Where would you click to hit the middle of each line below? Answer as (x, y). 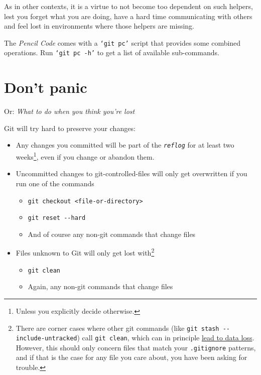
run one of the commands (55, 183)
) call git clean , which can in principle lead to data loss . (166, 338)
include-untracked (46, 339)
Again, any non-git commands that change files (100, 286)
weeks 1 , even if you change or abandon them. (85, 156)
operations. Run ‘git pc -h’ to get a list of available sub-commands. (112, 52)
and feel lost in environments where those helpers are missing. (99, 26)
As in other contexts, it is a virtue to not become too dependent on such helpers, (128, 6)
